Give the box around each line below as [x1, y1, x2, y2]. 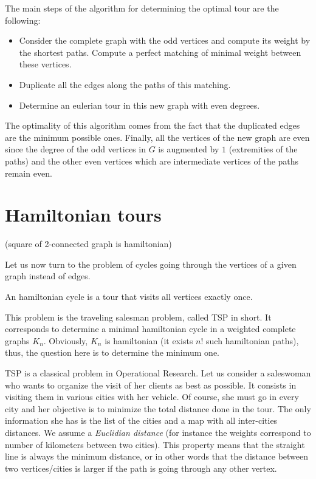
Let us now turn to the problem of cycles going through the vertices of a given [5, 257, 297, 270]
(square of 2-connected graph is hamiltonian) [5, 237, 172, 250]
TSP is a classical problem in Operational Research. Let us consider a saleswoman [5, 367, 311, 379]
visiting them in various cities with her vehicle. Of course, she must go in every [5, 390, 299, 403]
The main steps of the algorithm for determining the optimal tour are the [5, 2, 279, 14]
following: [5, 13, 41, 26]
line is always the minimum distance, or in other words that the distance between [5, 450, 309, 463]
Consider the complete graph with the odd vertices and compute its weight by [19, 34, 311, 47]
